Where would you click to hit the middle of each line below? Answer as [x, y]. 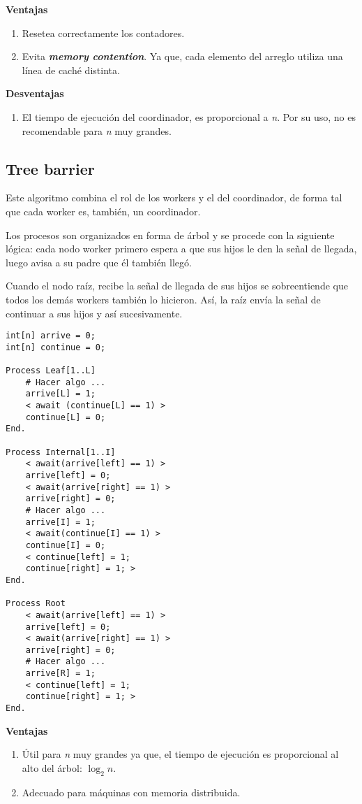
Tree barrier [50, 168]
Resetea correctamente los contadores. [103, 33]
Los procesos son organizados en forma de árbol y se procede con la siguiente [170, 235]
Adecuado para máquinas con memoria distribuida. [131, 792]
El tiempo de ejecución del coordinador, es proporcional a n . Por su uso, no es [189, 116]
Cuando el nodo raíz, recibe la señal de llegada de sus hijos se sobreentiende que [177, 286]
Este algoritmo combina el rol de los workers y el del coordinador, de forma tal [174, 198]
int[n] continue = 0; [56, 347]
